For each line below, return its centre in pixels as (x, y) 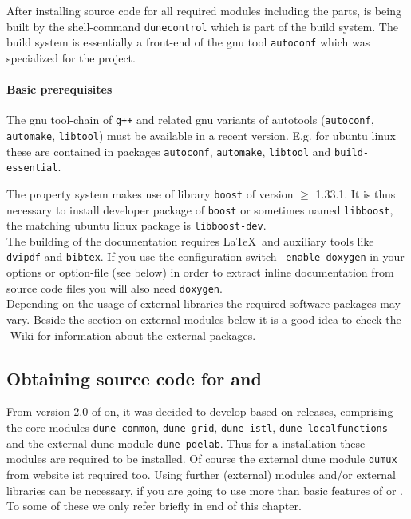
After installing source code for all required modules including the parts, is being (204, 10)
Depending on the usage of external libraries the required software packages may (204, 303)
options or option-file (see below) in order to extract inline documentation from (200, 272)
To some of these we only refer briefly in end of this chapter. (154, 506)
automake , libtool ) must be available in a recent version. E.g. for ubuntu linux (201, 135)
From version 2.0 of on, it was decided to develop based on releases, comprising (200, 411)
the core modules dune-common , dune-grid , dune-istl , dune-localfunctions (197, 427)
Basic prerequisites (59, 89)
